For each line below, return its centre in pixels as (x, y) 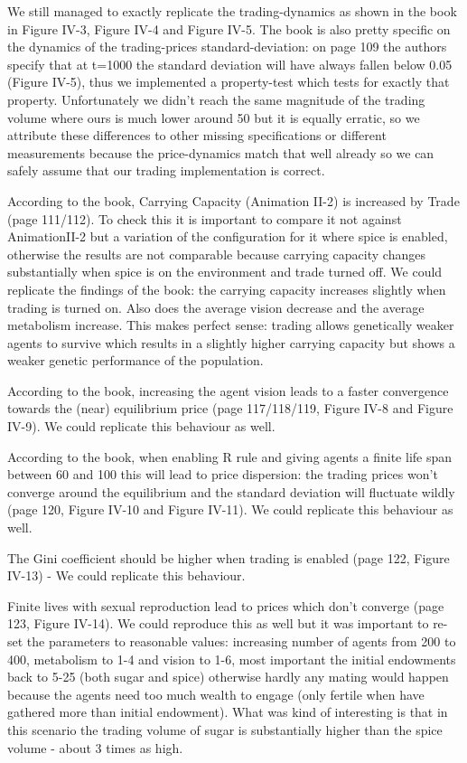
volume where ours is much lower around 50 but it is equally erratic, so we (214, 117)
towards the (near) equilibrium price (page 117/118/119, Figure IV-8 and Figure (230, 408)
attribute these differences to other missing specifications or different (197, 135)
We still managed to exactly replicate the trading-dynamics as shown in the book (232, 11)
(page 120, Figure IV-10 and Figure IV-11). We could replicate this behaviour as (230, 509)
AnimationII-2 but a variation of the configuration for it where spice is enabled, (228, 236)
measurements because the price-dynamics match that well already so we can (221, 152)
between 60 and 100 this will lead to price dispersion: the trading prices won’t (223, 474)
